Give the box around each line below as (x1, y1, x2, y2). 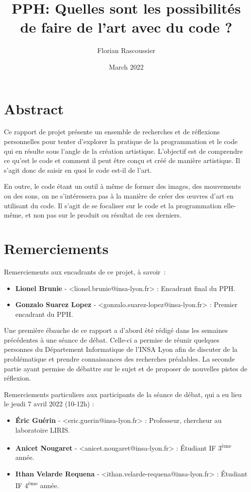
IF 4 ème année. (15, 478, 59, 490)
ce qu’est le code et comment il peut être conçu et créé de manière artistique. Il (4, 155, 240, 165)
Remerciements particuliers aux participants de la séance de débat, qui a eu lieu (4, 389, 242, 399)
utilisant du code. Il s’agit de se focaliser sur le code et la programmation (4, 200, 222, 210)
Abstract (4, 98, 64, 118)
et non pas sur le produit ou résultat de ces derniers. (25, 210, 182, 220)
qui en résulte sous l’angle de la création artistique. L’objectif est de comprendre (4, 146, 243, 156)
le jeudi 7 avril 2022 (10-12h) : (4, 399, 94, 409)
